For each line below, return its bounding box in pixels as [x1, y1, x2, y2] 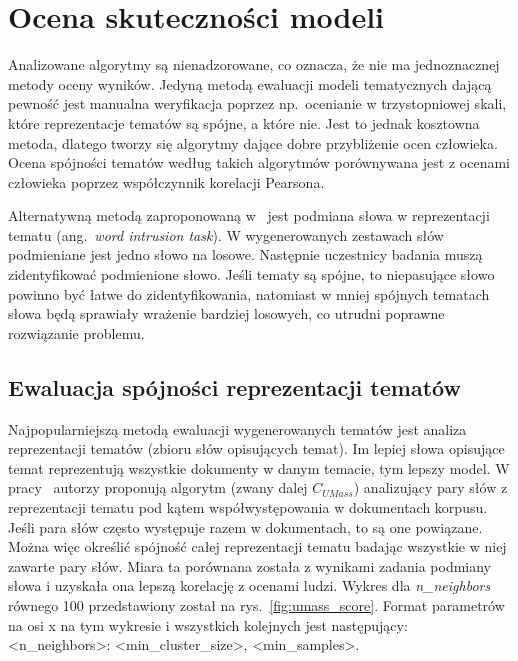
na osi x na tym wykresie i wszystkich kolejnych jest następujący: [8, 614, 408, 635]
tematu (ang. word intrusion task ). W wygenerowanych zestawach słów [8, 224, 444, 245]
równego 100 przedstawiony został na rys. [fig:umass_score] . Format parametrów [8, 594, 505, 615]
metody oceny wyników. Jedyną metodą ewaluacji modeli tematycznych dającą [8, 73, 492, 94]
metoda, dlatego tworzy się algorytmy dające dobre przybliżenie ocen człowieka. [8, 132, 498, 153]
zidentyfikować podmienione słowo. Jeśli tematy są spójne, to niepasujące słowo [8, 264, 495, 285]
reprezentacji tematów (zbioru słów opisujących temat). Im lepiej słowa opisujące [8, 438, 505, 459]
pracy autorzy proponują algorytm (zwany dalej [8, 477, 308, 498]
